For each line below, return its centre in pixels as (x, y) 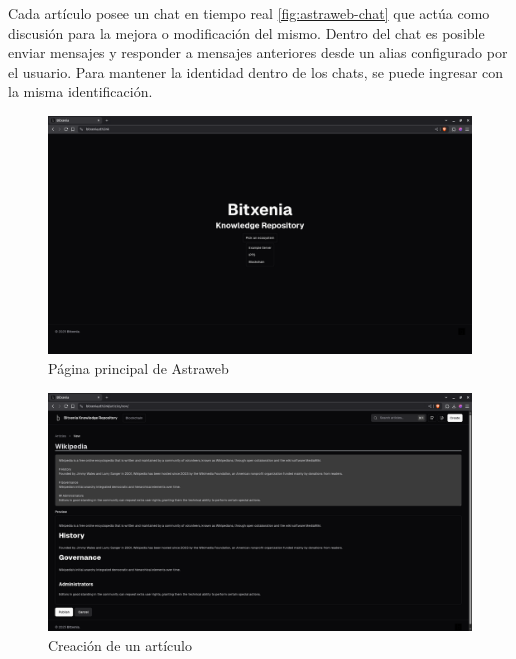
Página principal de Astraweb (138, 368)
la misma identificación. (80, 91)
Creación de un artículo (120, 644)
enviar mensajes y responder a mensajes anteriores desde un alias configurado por (258, 52)
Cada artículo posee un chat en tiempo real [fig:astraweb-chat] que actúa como (249, 13)
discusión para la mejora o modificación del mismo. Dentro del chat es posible (246, 32)
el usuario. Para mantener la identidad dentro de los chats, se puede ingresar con (256, 71)
